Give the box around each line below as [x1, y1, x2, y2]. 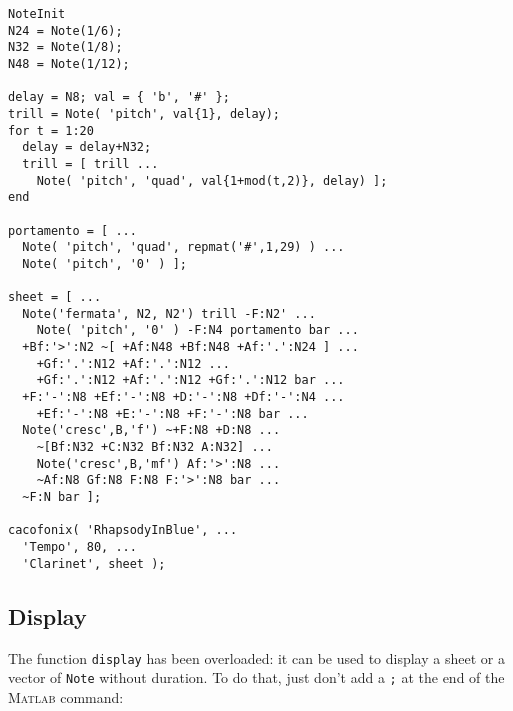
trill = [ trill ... [22, 156, 159, 171]
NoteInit [8, 7, 66, 21]
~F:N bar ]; [22, 490, 102, 505]
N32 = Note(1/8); [8, 40, 123, 55]
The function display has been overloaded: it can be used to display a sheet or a [8, 647, 505, 668]
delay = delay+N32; [22, 140, 152, 155]
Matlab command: [8, 686, 124, 707]
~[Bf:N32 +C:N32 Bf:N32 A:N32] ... [36, 440, 273, 455]
